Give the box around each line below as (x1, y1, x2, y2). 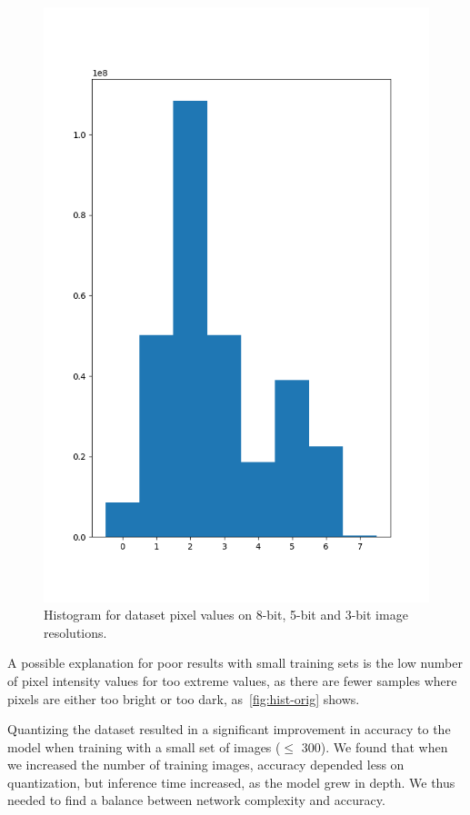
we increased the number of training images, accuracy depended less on (7, 755, 405, 774)
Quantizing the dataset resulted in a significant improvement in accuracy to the (7, 720, 451, 739)
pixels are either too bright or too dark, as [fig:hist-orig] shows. (7, 689, 360, 708)
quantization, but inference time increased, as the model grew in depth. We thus (7, 772, 455, 791)
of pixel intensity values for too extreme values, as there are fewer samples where (7, 671, 457, 690)
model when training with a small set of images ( (7, 737, 281, 756)
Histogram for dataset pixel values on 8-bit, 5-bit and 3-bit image (44, 605, 408, 624)
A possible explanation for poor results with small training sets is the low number (7, 653, 463, 672)
